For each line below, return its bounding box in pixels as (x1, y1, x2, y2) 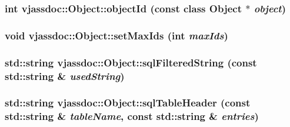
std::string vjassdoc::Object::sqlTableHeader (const (5, 95, 251, 110)
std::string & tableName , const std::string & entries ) (5, 109, 259, 123)
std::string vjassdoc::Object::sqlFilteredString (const (5, 55, 257, 69)
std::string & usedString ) (5, 68, 125, 83)
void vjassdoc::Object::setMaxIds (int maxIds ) (5, 28, 228, 42)
